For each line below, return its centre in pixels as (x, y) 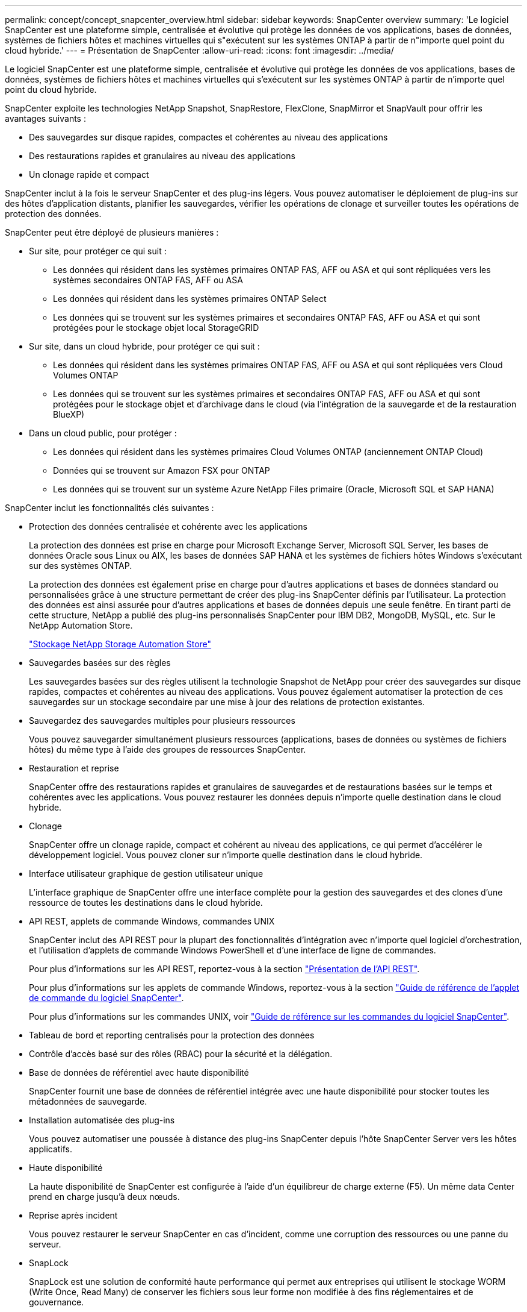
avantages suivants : (45, 118)
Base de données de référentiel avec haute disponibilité (139, 1072)
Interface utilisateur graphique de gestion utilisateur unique (146, 874)
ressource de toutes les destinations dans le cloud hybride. (146, 902)
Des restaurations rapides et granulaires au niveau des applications (162, 156)
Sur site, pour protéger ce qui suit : (98, 251)
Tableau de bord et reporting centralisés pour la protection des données (172, 1035)
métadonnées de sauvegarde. (88, 1101)
